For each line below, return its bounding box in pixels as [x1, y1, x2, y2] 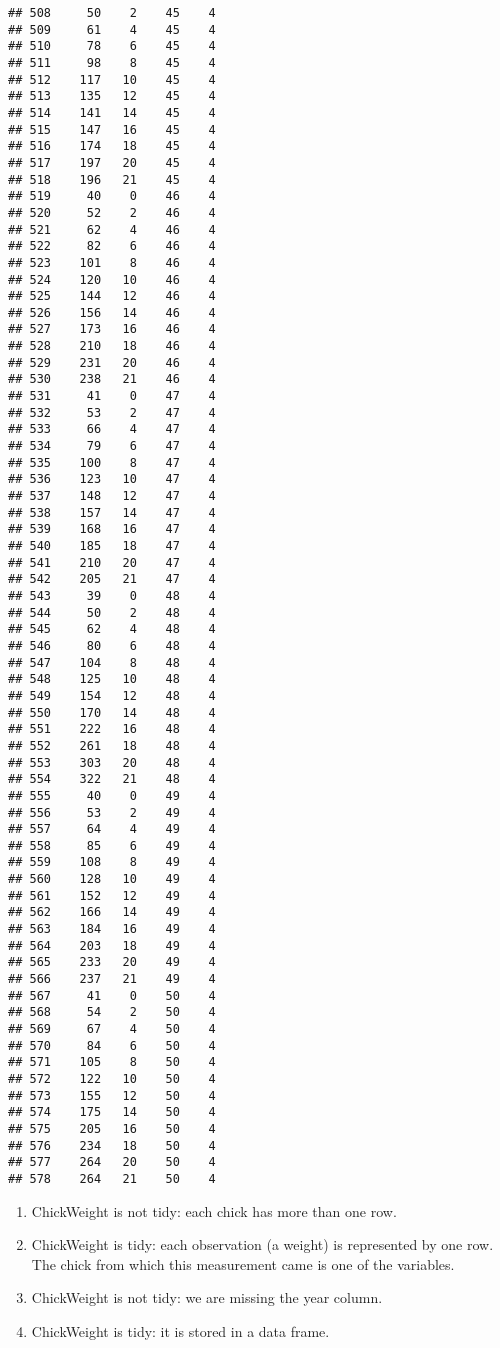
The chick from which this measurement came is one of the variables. [31, 1253, 455, 1274]
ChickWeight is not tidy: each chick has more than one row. [31, 1200, 397, 1221]
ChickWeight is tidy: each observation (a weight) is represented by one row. [31, 1234, 494, 1255]
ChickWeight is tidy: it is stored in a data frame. [31, 1320, 330, 1341]
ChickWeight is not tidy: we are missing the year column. [31, 1287, 383, 1308]
